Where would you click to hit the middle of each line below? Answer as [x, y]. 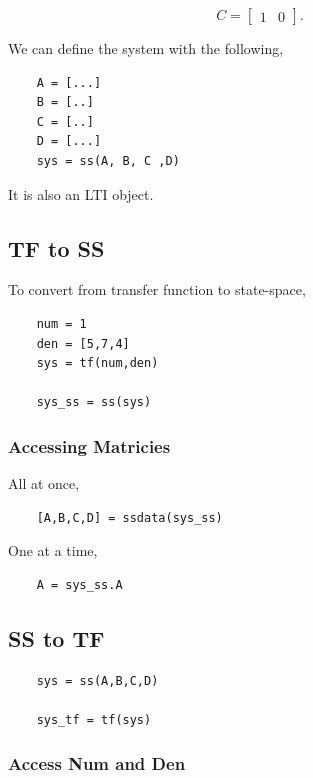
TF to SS [56, 247]
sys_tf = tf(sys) [94, 719]
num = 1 [61, 323]
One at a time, [53, 550]
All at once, [44, 483]
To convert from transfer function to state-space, [157, 289]
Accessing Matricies [89, 445]
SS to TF [56, 637]
